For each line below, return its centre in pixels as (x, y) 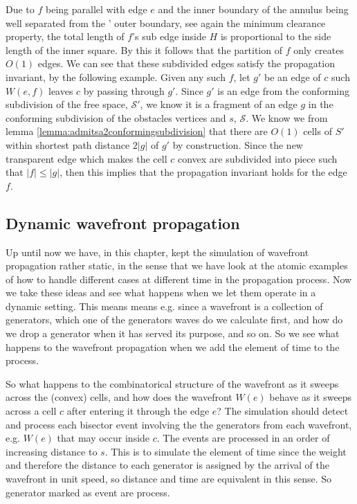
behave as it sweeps (311, 397)
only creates (319, 49)
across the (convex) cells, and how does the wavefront (119, 397)
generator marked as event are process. (88, 492)
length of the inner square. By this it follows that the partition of (144, 49)
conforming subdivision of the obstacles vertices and (116, 117)
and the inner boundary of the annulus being (253, 9)
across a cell (31, 411)
